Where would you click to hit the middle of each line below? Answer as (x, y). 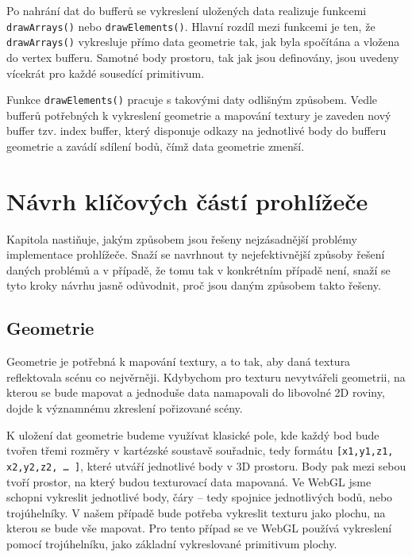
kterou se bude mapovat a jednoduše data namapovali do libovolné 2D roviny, (196, 392)
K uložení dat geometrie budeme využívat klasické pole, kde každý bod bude (193, 434)
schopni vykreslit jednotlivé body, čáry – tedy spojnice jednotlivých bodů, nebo (200, 497)
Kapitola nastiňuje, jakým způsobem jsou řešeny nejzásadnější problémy (182, 238)
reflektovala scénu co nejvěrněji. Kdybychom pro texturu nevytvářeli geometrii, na (206, 376)
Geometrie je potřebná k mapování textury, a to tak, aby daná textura (179, 361)
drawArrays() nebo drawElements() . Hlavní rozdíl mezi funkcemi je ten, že (191, 26)
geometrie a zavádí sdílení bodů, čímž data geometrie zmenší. (156, 146)
